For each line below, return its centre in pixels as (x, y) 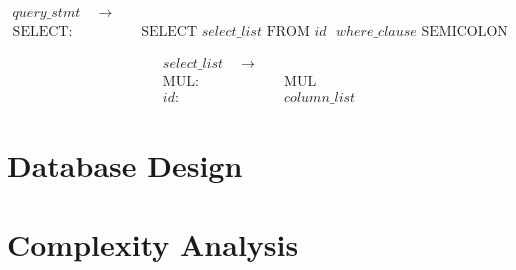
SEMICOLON (464, 32)
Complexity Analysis (153, 243)
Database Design (125, 165)
